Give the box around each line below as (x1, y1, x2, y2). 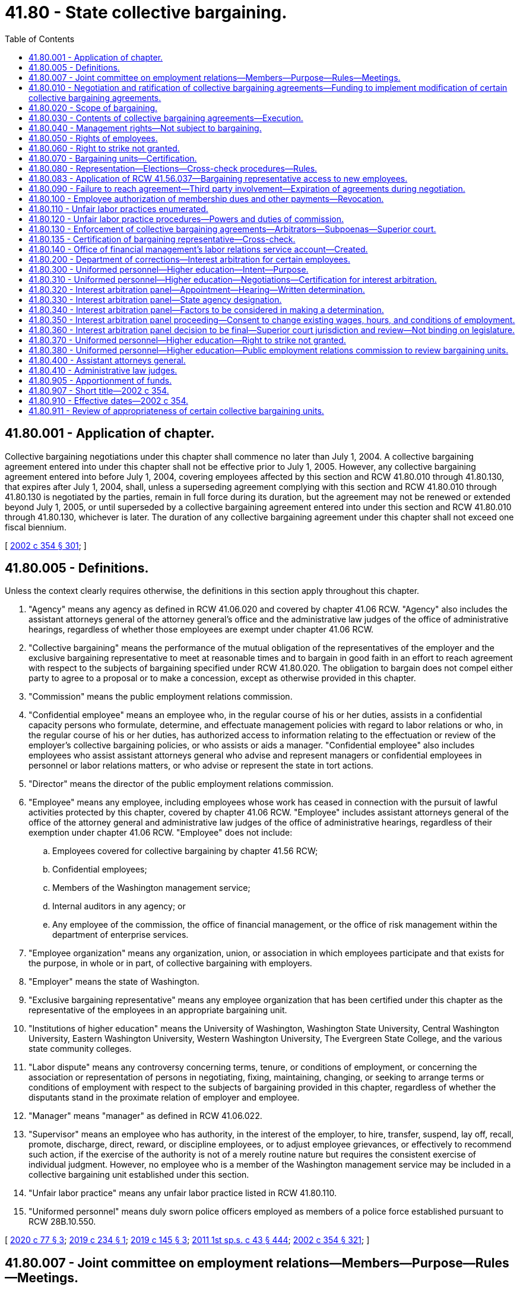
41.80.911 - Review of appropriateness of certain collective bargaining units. (28, 405, 324, 416)
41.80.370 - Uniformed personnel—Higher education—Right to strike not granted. (28, 334, 346, 345)
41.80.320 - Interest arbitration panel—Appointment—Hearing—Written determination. (28, 284, 365, 295)
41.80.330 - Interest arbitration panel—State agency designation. (28, 294, 282, 305)
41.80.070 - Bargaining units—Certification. (28, 153, 197, 163)
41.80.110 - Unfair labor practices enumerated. (28, 203, 208, 214)
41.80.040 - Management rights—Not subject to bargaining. (28, 122, 262, 133)
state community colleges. (28, 1044, 132, 1054)
